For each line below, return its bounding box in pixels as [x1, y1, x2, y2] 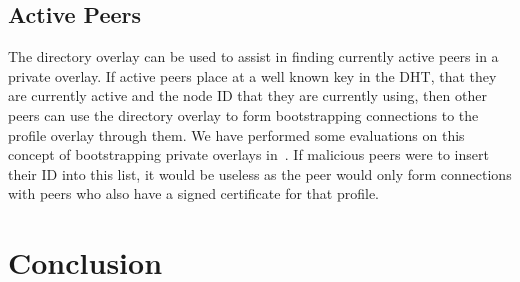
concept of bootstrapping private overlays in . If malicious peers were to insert [8, 144, 489, 165]
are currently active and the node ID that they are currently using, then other [8, 85, 487, 106]
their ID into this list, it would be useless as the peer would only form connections [8, 163, 512, 184]
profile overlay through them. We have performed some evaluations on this [8, 124, 465, 145]
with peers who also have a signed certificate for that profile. [8, 183, 379, 204]
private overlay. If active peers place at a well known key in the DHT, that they [8, 65, 497, 86]
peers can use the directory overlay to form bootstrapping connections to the [8, 104, 479, 125]
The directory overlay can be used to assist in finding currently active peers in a [8, 46, 499, 67]
